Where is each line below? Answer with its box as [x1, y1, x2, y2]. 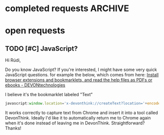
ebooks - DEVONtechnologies [5, 82, 65, 88]
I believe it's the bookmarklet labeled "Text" [5, 92, 93, 98]
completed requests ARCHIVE [5, 3, 129, 14]
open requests [5, 25, 65, 36]
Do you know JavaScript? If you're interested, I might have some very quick [5, 67, 157, 73]
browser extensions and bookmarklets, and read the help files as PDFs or [5, 77, 153, 83]
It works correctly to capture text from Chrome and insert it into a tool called [5, 110, 158, 116]
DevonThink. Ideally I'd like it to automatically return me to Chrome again [5, 115, 151, 121]
